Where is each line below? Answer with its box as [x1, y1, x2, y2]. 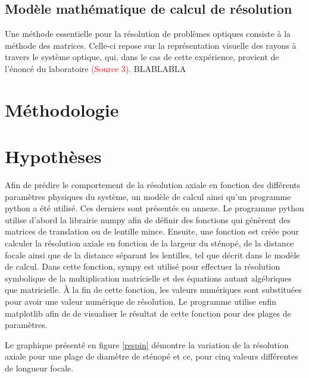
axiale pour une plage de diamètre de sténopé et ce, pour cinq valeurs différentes [5, 350, 298, 363]
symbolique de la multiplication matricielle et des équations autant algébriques [5, 271, 292, 284]
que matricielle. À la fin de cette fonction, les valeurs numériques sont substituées [5, 283, 302, 296]
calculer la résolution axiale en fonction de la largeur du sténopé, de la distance [5, 237, 294, 249]
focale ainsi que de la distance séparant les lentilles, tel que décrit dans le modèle [5, 248, 300, 261]
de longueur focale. [5, 361, 74, 374]
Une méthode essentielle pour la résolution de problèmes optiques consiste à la [5, 27, 291, 40]
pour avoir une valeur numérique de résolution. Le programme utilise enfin [5, 295, 277, 308]
